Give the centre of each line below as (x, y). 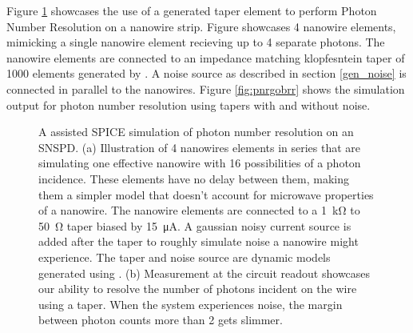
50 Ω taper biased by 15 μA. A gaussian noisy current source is (195, 225)
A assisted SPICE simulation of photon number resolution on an (196, 132)
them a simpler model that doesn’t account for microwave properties (206, 194)
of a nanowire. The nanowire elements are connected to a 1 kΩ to (199, 210)
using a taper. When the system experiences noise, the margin (191, 304)
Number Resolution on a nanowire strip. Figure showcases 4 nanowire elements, (201, 26)
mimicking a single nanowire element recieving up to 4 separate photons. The (196, 42)
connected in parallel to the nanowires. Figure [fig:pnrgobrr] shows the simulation (206, 88)
